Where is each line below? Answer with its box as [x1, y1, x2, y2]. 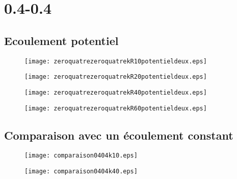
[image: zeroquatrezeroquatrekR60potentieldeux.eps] [24, 104, 207, 112]
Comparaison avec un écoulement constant [4, 127, 233, 143]
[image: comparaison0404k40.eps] [24, 168, 138, 175]
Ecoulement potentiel [4, 32, 119, 48]
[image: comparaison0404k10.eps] [24, 152, 138, 160]
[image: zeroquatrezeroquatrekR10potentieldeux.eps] [24, 57, 207, 65]
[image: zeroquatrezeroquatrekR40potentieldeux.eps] [24, 88, 207, 96]
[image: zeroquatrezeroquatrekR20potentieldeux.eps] [24, 73, 207, 81]
